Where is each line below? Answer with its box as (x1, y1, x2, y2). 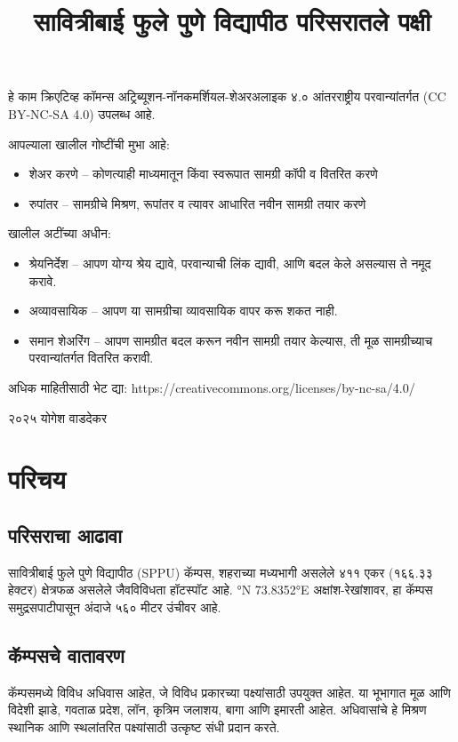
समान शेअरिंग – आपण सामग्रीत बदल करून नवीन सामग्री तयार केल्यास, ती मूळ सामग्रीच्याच (28, 331, 433, 349)
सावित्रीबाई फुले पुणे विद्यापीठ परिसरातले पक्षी (33, 3, 431, 39)
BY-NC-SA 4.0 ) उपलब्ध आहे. (8, 104, 156, 123)
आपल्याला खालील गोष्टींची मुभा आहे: (8, 134, 170, 153)
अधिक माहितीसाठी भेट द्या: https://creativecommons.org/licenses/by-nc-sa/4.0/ (8, 378, 415, 396)
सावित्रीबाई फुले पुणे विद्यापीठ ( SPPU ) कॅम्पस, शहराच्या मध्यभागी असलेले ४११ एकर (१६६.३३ (8, 562, 433, 581)
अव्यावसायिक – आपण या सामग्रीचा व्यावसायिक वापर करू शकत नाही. (28, 301, 338, 320)
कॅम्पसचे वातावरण (8, 641, 125, 668)
